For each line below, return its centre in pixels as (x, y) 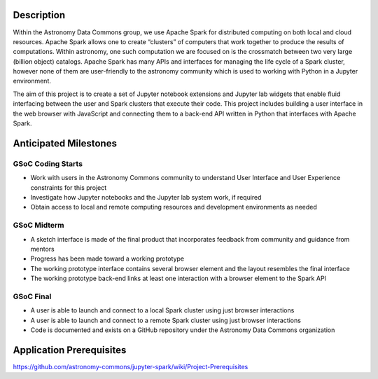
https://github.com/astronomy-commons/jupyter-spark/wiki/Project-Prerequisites (131, 366)
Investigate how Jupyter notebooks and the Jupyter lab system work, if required (146, 197)
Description (39, 15)
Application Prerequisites (70, 350)
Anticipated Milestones (65, 143)
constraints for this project (69, 187)
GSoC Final (32, 296)
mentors (43, 249)
